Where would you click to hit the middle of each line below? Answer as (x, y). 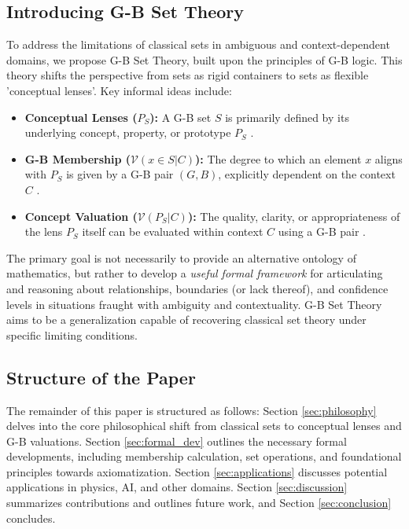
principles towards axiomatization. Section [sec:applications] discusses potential (197, 471)
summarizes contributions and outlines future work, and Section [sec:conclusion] (199, 503)
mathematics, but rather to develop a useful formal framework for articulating (195, 273)
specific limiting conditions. (72, 334)
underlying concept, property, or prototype (128, 132)
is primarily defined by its (287, 117)
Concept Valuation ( (81, 216)
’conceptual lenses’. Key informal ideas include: (119, 90)
